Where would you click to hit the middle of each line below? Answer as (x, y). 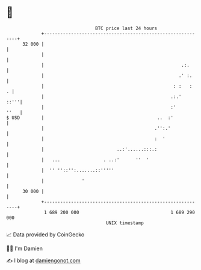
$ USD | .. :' (90, 118)
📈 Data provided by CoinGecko (45, 235)
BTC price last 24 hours (126, 28)
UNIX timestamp (125, 223)
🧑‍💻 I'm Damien (25, 248)
